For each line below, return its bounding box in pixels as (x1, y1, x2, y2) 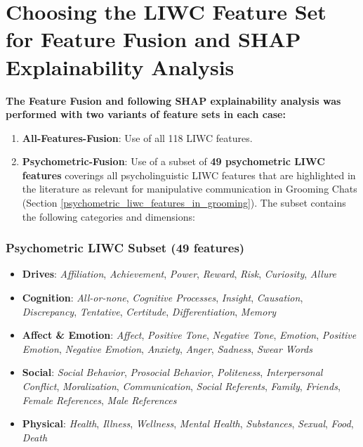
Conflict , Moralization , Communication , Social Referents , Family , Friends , (22, 379, 341, 394)
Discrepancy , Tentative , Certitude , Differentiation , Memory (22, 304, 277, 318)
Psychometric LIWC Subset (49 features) (6, 239, 245, 257)
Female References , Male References (22, 392, 177, 407)
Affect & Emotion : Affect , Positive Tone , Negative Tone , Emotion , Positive (22, 328, 357, 342)
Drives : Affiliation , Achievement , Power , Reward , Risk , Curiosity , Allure (22, 266, 337, 281)
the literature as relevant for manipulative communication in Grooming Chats (22, 181, 357, 196)
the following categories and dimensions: (22, 209, 195, 223)
